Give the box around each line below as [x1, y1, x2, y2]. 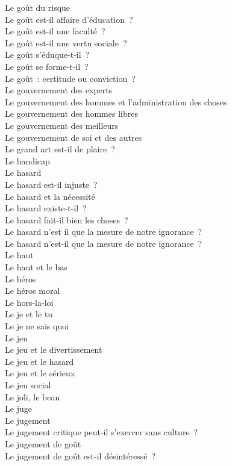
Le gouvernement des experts [5, 84, 113, 96]
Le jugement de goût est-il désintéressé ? [5, 449, 156, 462]
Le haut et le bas [5, 261, 67, 273]
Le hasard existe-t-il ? [5, 202, 87, 214]
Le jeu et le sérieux [5, 367, 75, 379]
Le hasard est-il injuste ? [5, 178, 98, 190]
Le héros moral [5, 284, 60, 297]
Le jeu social [5, 379, 51, 391]
